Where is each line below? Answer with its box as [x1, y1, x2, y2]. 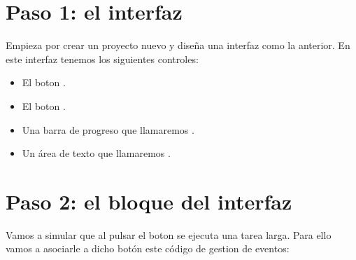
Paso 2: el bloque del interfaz [6, 186, 292, 215]
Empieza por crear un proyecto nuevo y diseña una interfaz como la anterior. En [6, 38, 350, 53]
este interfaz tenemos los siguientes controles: [6, 51, 199, 66]
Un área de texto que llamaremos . [22, 146, 171, 160]
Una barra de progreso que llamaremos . [22, 122, 194, 137]
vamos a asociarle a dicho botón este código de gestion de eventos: [6, 241, 290, 256]
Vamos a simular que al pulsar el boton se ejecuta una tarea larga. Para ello [6, 227, 332, 242]
